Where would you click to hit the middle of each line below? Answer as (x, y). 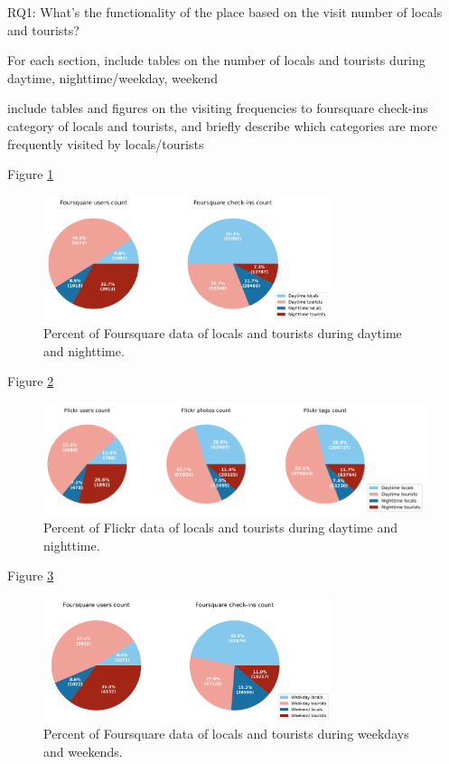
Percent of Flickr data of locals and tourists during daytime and (221, 527)
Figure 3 (31, 575)
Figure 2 (31, 381)
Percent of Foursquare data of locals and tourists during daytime (223, 333)
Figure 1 (31, 174)
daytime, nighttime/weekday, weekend (112, 77)
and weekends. (83, 751)
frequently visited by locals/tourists (106, 143)
